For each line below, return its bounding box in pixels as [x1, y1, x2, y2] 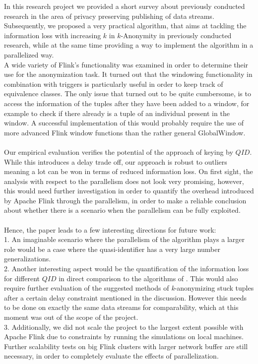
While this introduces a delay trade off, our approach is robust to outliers [4, 156, 227, 167]
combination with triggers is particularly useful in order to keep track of [4, 78, 223, 89]
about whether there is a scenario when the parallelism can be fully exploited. [4, 205, 241, 215]
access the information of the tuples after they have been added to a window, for [4, 98, 250, 108]
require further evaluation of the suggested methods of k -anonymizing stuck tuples [4, 283, 254, 293]
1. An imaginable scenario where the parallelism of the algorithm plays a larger [4, 234, 245, 244]
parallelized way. [4, 49, 54, 60]
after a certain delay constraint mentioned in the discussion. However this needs [4, 292, 247, 303]
